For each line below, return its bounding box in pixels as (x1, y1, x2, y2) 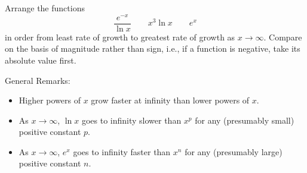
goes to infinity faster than (73, 145, 171, 158)
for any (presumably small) (195, 114, 294, 126)
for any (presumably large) (185, 145, 283, 158)
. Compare (263, 30, 302, 43)
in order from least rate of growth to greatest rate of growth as (5, 30, 235, 43)
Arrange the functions (5, 2, 85, 14)
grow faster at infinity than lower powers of (91, 94, 250, 106)
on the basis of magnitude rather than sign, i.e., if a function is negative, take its (5, 42, 300, 55)
